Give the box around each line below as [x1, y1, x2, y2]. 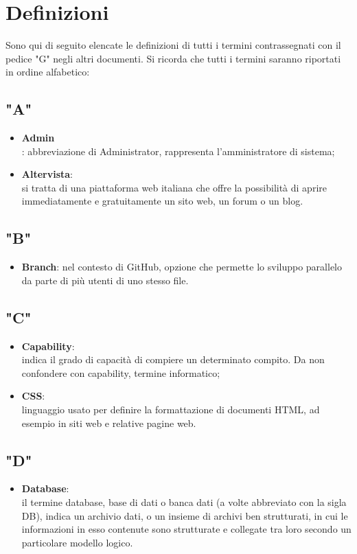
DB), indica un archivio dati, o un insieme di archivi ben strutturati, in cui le [21, 508, 348, 522]
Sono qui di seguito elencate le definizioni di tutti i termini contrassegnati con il [5, 38, 341, 52]
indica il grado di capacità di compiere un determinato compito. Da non [21, 352, 325, 367]
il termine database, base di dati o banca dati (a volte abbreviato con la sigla [21, 495, 347, 509]
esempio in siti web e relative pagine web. [21, 415, 196, 430]
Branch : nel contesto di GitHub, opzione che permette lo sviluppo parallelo [21, 259, 342, 274]
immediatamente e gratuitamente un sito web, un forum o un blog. [21, 194, 303, 208]
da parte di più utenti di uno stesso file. [21, 273, 189, 287]
